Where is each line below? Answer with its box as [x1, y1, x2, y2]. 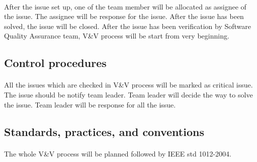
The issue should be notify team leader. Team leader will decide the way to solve [4, 89, 253, 99]
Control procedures [4, 55, 107, 70]
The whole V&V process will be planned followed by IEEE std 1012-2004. [4, 148, 231, 158]
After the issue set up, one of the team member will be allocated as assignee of [4, 1, 246, 11]
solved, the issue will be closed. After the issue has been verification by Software [4, 20, 251, 31]
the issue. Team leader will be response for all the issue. [4, 99, 176, 109]
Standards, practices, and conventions [4, 123, 204, 139]
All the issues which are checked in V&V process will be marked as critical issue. [4, 79, 253, 90]
